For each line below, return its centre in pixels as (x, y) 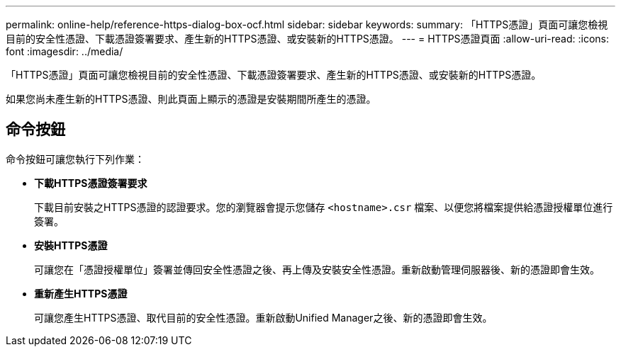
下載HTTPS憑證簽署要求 (91, 183)
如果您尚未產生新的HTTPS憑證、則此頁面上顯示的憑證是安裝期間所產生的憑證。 (191, 99)
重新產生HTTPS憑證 (81, 293)
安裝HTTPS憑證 (71, 245)
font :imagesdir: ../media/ (65, 51)
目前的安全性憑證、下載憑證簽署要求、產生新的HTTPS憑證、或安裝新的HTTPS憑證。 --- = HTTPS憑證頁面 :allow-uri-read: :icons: (308, 39)
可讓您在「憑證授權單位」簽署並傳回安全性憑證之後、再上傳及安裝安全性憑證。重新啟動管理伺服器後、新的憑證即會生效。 (317, 269)
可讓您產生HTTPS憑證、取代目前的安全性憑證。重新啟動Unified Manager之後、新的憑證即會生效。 (263, 317)
